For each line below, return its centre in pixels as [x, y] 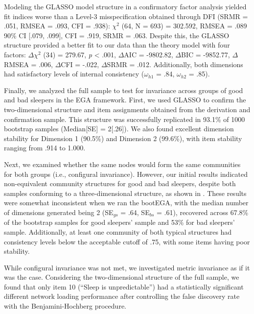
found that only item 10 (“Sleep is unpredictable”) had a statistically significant [124, 286]
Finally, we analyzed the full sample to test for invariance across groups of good [124, 90]
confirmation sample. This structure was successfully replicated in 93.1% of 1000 [125, 119]
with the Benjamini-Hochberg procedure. [65, 306]
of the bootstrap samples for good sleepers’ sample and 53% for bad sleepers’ [119, 222]
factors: [15, 54]
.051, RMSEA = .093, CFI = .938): [57, 26]
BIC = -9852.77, [206, 54]
